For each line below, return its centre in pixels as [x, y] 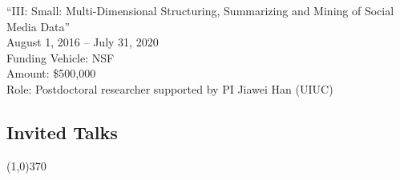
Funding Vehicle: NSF [61, 57]
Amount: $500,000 [51, 73]
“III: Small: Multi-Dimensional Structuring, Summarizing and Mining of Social [200, 10]
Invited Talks [62, 132]
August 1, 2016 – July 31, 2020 [83, 42]
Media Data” [38, 26]
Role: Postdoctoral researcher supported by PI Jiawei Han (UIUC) [170, 88]
